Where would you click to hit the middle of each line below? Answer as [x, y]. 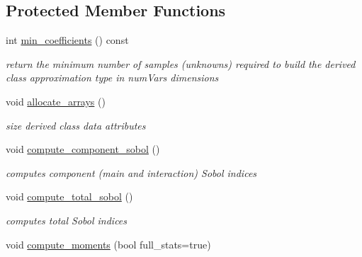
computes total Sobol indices [67, 220]
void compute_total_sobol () [69, 196]
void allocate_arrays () [56, 101]
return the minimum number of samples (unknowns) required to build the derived [181, 63]
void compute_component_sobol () [83, 149]
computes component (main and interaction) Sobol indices [131, 172]
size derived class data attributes [76, 125]
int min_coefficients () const [67, 40]
